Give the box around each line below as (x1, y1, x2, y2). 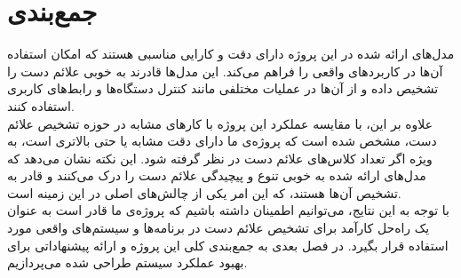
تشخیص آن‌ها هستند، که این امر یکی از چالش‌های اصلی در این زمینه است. (7, 183, 401, 202)
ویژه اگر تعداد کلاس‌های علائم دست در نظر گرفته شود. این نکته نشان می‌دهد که (7, 148, 433, 167)
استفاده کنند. (7, 96, 75, 115)
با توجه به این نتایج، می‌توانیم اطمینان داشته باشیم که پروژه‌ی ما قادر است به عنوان (7, 201, 449, 219)
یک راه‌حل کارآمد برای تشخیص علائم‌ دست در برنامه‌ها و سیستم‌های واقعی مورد (7, 218, 430, 237)
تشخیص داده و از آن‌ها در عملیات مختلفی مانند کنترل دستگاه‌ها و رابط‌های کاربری (7, 79, 439, 98)
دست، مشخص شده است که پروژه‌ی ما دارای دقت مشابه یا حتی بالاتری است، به (7, 131, 437, 150)
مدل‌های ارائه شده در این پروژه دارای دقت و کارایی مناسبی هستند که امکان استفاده (7, 44, 455, 63)
